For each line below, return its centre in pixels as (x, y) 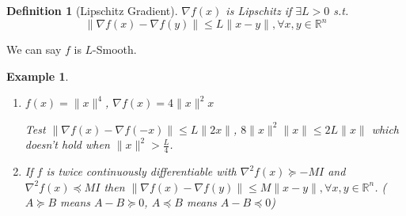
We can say (34, 49)
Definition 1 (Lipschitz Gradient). (92, 10)
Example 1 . (38, 76)
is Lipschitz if (259, 10)
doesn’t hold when (67, 144)
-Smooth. (115, 49)
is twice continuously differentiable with (141, 171)
